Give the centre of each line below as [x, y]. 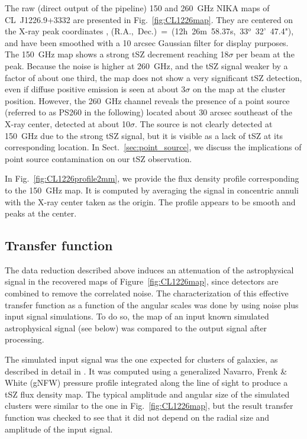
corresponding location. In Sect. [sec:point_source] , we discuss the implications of [153, 147]
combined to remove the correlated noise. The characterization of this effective [147, 293]
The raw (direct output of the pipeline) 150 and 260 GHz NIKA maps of [137, 8]
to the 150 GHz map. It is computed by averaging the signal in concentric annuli [152, 190]
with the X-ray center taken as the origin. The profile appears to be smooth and [150, 201]
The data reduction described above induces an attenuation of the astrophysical [149, 269]
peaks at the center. [41, 213]
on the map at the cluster [239, 89]
